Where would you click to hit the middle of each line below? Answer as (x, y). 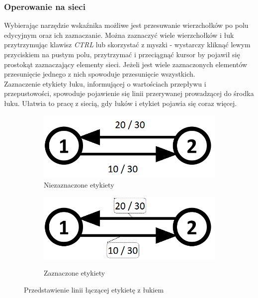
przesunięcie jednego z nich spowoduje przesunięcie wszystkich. (100, 74)
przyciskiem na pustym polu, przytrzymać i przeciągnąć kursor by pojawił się (122, 54)
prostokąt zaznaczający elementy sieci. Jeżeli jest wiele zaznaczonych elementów (126, 64)
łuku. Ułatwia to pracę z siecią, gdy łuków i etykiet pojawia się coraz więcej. (121, 103)
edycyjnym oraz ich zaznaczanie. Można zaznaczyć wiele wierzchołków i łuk (119, 35)
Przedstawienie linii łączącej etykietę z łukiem (94, 289)
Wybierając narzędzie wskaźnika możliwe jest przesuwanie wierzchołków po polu (126, 25)
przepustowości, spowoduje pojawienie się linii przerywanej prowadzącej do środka (129, 93)
